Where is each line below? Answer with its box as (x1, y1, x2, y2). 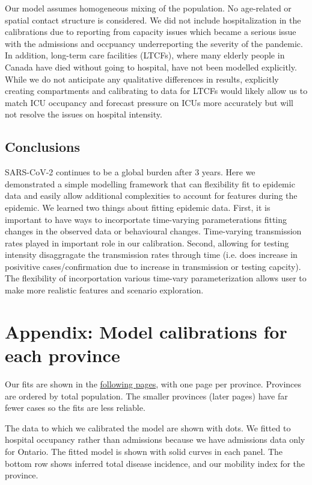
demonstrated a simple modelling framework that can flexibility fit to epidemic (5, 177, 295, 190)
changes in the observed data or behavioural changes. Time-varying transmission (5, 225, 302, 237)
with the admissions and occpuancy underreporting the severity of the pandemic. (5, 37, 303, 49)
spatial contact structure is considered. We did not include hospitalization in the (5, 13, 301, 26)
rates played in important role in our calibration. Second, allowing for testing (5, 236, 289, 249)
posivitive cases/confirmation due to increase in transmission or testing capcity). (5, 260, 301, 272)
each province (5, 343, 120, 368)
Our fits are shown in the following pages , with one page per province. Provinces (5, 377, 302, 390)
